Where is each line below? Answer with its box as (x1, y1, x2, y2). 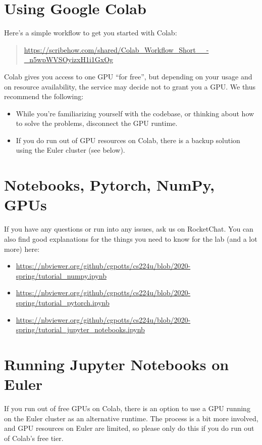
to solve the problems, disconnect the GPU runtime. (16, 118, 178, 128)
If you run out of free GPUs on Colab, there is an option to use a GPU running (4, 403, 250, 414)
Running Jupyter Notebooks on (4, 353, 229, 374)
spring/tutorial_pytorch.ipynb (16, 297, 110, 307)
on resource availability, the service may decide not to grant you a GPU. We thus (4, 81, 256, 92)
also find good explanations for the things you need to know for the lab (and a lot (4, 233, 257, 244)
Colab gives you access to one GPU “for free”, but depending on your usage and (4, 71, 252, 81)
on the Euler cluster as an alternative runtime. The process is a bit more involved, (4, 413, 258, 423)
